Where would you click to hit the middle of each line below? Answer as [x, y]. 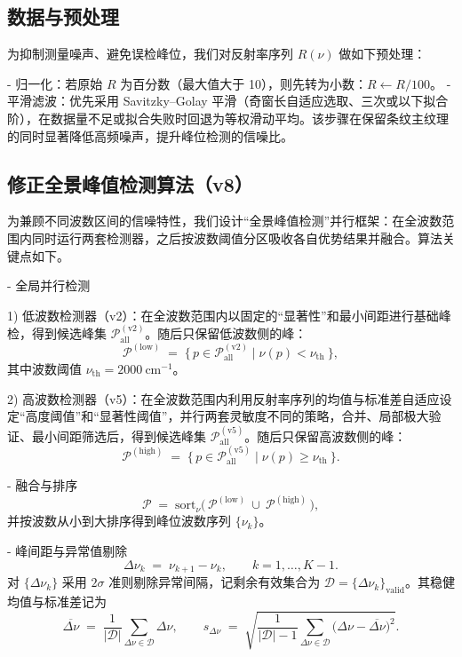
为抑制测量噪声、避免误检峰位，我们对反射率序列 [150, 54]
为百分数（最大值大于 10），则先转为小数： [243, 83]
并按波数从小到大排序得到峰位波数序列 [119, 521]
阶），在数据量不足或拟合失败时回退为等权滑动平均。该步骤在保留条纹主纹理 [228, 118]
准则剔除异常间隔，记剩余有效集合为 [215, 582]
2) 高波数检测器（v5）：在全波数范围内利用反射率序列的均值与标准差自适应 [223, 398]
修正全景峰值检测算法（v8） [130, 183]
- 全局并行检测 [49, 285]
